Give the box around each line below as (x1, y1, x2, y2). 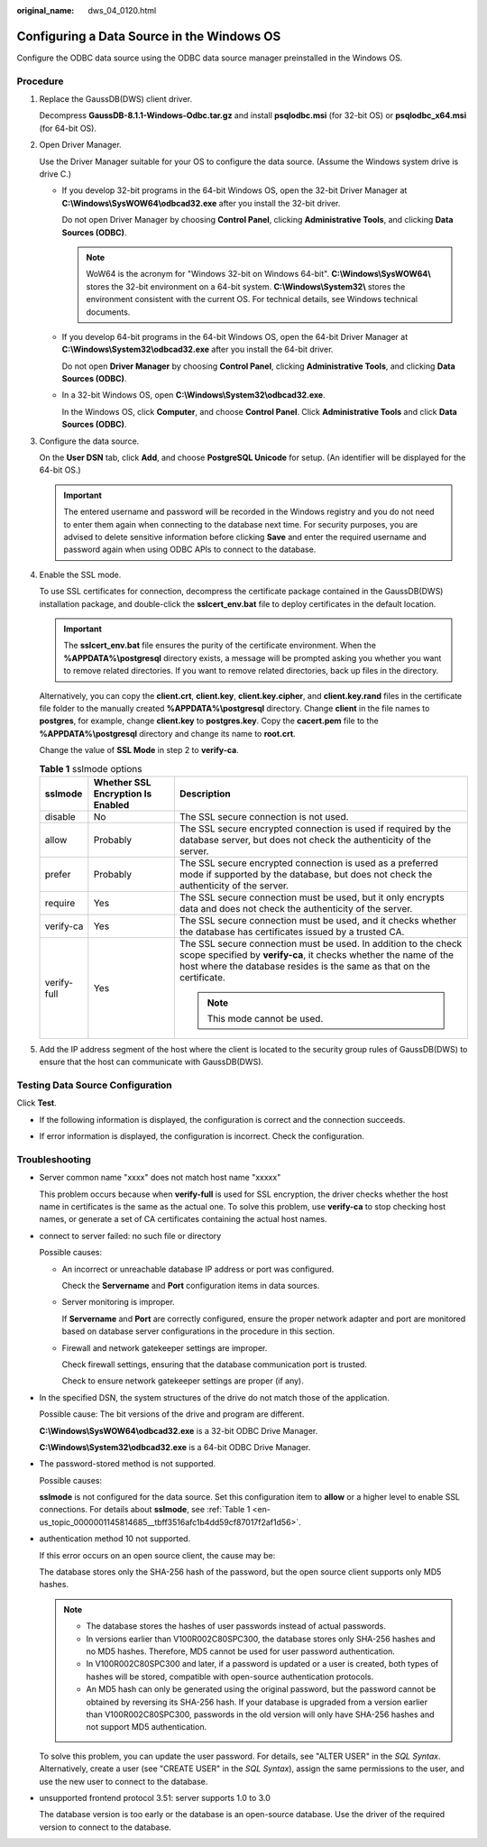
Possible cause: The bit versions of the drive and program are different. (39, 1409, 305, 1420)
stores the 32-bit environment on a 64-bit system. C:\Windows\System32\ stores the (86, 280, 406, 292)
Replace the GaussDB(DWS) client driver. (39, 94, 193, 105)
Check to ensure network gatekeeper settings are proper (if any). (61, 1375, 304, 1386)
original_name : (16, 5, 75, 15)
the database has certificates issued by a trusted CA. (179, 925, 405, 938)
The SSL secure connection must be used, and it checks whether (179, 914, 457, 926)
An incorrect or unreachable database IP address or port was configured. (61, 1263, 335, 1274)
